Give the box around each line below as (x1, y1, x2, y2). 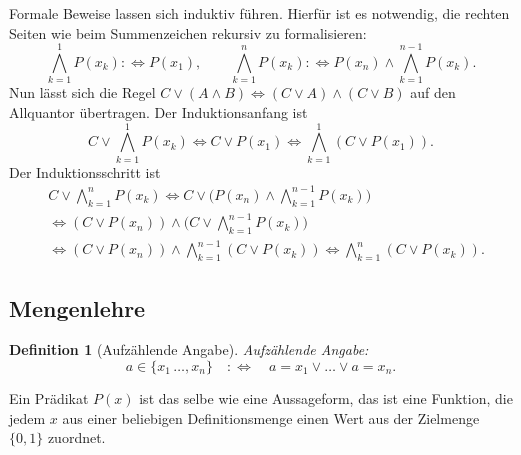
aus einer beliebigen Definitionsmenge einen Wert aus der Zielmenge (62, 407, 480, 428)
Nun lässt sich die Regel (9, 82, 156, 103)
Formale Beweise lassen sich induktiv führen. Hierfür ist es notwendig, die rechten (9, 3, 510, 23)
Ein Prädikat (9, 388, 89, 408)
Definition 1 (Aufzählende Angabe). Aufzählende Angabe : (9, 339, 369, 360)
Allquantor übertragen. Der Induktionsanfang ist (9, 101, 308, 122)
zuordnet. (47, 427, 106, 448)
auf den (410, 82, 456, 103)
